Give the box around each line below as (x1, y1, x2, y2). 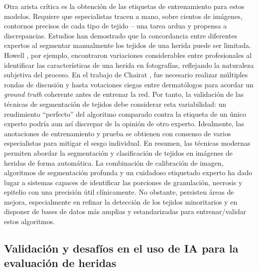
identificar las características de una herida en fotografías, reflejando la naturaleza (4, 59, 254, 70)
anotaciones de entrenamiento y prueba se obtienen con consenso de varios (4, 128, 231, 138)
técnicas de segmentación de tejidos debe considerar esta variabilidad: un (4, 98, 227, 109)
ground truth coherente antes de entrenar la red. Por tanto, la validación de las (4, 89, 244, 99)
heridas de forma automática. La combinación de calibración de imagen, (4, 157, 224, 168)
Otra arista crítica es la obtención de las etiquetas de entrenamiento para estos (4, 1, 245, 11)
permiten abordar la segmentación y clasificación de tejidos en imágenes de (4, 147, 233, 158)
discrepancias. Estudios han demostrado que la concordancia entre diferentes (4, 30, 238, 40)
